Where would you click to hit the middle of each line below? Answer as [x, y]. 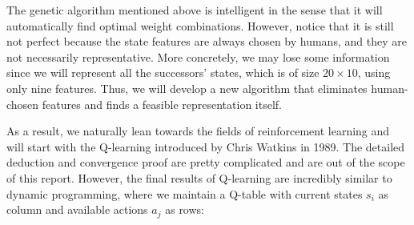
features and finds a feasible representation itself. [162, 104]
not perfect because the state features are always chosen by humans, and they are [207, 41]
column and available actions [77, 209]
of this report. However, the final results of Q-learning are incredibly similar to [199, 177]
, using [374, 72]
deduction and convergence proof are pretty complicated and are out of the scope [206, 162]
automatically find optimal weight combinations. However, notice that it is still [200, 25]
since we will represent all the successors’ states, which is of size [163, 72]
